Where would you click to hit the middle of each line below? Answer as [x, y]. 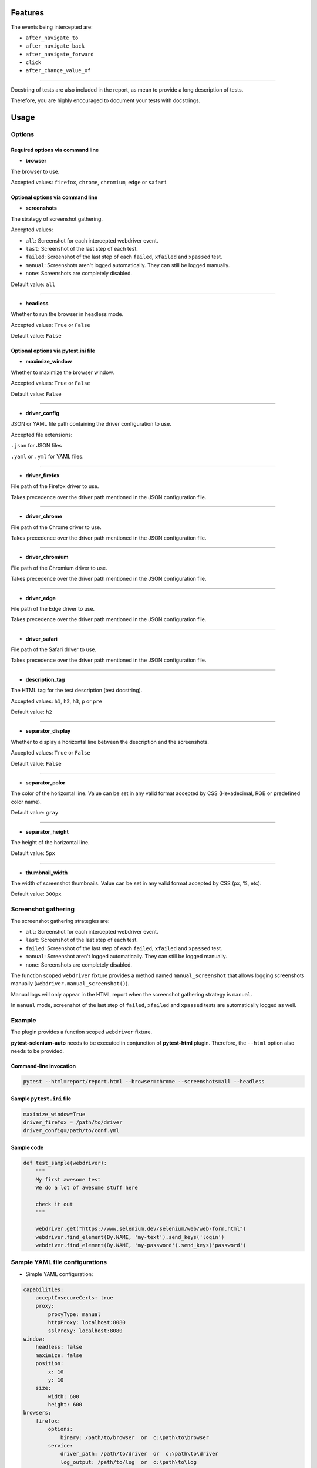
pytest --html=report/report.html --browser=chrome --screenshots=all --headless [144, 1082]
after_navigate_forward [60, 54]
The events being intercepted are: [52, 27]
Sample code [27, 1147]
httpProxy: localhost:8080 [87, 1322]
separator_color [45, 782]
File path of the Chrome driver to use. [56, 527]
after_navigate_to [52, 38]
